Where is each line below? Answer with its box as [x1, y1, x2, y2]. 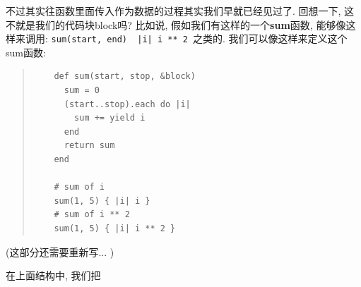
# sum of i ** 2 [54, 209, 130, 220]
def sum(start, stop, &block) [54, 71, 196, 82]
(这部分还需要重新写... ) [6, 244, 114, 259]
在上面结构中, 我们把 [6, 268, 101, 283]
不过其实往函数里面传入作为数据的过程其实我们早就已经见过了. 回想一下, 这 [6, 4, 355, 18]
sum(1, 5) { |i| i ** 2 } [54, 223, 176, 233]
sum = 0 [64, 85, 100, 96]
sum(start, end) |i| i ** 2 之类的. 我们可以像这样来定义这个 [51, 31, 348, 46]
